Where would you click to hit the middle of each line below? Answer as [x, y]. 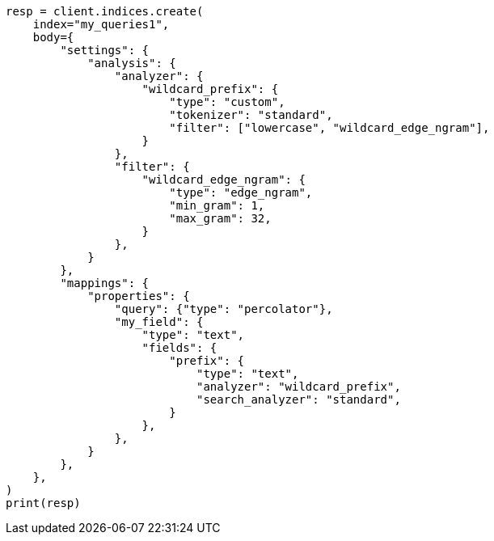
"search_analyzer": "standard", [299, 399]
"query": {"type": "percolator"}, [224, 309]
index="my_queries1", [101, 24]
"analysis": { [132, 63]
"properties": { [139, 296]
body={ [53, 37]
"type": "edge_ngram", [241, 192]
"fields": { [179, 348]
